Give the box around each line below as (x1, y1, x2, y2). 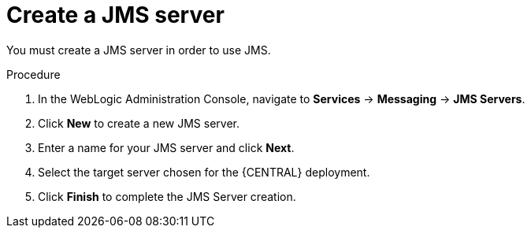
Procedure (6, 67, 61, 81)
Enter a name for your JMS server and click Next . (38, 140, 295, 154)
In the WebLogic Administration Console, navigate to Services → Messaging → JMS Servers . (38, 91, 525, 106)
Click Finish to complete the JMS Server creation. (38, 189, 296, 203)
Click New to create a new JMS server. (38, 116, 240, 130)
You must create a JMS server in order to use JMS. (6, 43, 271, 57)
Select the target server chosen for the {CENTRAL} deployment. (38, 165, 370, 179)
